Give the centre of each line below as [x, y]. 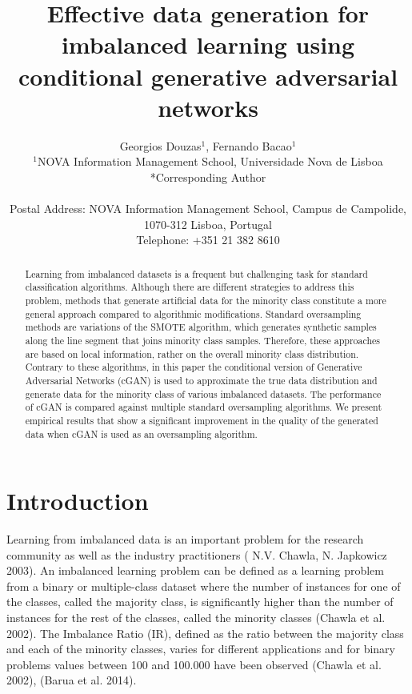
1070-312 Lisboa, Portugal [208, 224]
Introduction [78, 501]
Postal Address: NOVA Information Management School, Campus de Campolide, [208, 209]
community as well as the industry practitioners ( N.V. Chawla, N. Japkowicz [197, 554]
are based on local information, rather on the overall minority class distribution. [192, 353]
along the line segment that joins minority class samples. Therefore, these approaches [203, 340]
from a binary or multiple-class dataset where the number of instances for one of [204, 586]
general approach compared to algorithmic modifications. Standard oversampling [193, 313]
